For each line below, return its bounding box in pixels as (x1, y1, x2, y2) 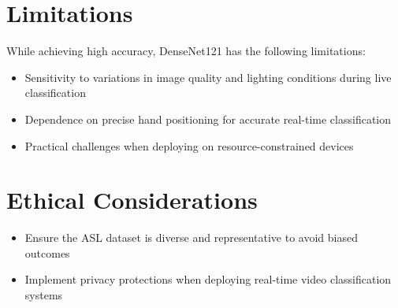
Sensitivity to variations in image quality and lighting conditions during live (24, 69, 392, 85)
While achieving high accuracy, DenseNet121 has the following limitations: (6, 43, 366, 59)
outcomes (24, 244, 70, 261)
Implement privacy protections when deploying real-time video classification (24, 271, 392, 288)
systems (24, 287, 63, 302)
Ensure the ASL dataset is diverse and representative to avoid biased (24, 229, 358, 246)
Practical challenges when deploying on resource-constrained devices (24, 137, 354, 154)
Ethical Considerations (6, 184, 258, 216)
